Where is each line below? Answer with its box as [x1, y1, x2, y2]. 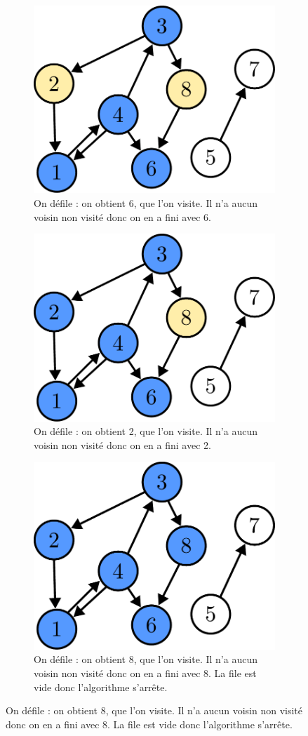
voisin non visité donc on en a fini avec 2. [34, 437, 211, 452]
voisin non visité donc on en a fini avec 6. [34, 209, 211, 224]
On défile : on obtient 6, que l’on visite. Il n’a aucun [34, 195, 257, 210]
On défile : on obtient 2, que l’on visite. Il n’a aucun [34, 424, 257, 439]
